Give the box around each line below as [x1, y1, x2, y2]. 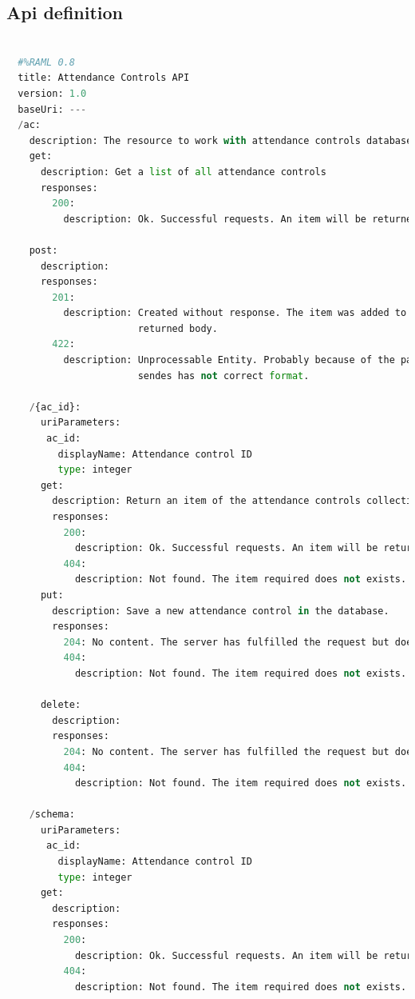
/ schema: [29, 809, 75, 821]
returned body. [137, 322, 218, 334]
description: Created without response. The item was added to [63, 307, 407, 319]
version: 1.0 [18, 87, 87, 99]
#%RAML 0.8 [18, 56, 75, 68]
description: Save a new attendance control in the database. [52, 605, 389, 617]
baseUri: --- [18, 103, 87, 115]
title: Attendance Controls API [18, 72, 190, 84]
